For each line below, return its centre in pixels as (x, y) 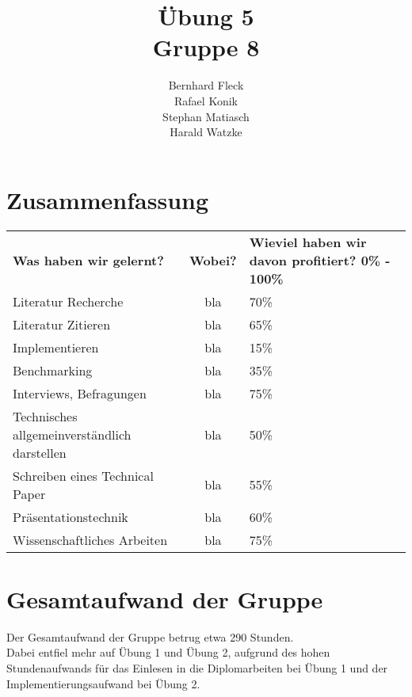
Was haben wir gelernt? (88, 260)
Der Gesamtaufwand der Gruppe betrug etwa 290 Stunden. (150, 636)
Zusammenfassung (108, 199)
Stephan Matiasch (206, 116)
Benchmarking (53, 370)
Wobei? (213, 260)
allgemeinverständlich (72, 434)
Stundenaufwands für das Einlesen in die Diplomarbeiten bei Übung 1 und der (197, 667)
